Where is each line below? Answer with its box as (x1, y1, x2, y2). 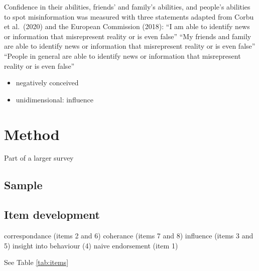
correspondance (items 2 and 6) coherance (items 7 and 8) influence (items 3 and (4, 230, 253, 241)
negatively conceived (16, 77, 79, 88)
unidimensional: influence (16, 94, 93, 104)
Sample (4, 177, 43, 193)
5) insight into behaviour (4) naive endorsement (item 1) (4, 240, 178, 250)
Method (4, 123, 60, 144)
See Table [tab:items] (4, 257, 69, 267)
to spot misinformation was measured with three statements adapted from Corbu (4, 11, 254, 22)
